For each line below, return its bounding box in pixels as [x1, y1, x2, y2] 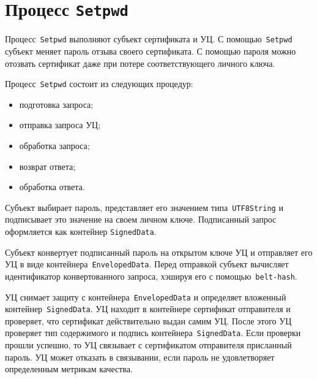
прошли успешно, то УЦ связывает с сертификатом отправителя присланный [5, 339, 292, 351]
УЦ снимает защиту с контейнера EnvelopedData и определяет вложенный [5, 290, 286, 303]
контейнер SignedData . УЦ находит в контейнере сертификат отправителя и [5, 302, 291, 315]
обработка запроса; [19, 139, 90, 151]
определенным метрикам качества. [5, 362, 133, 375]
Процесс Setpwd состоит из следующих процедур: [5, 77, 193, 90]
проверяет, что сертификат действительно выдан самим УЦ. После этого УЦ [5, 314, 292, 327]
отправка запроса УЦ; [19, 118, 101, 131]
